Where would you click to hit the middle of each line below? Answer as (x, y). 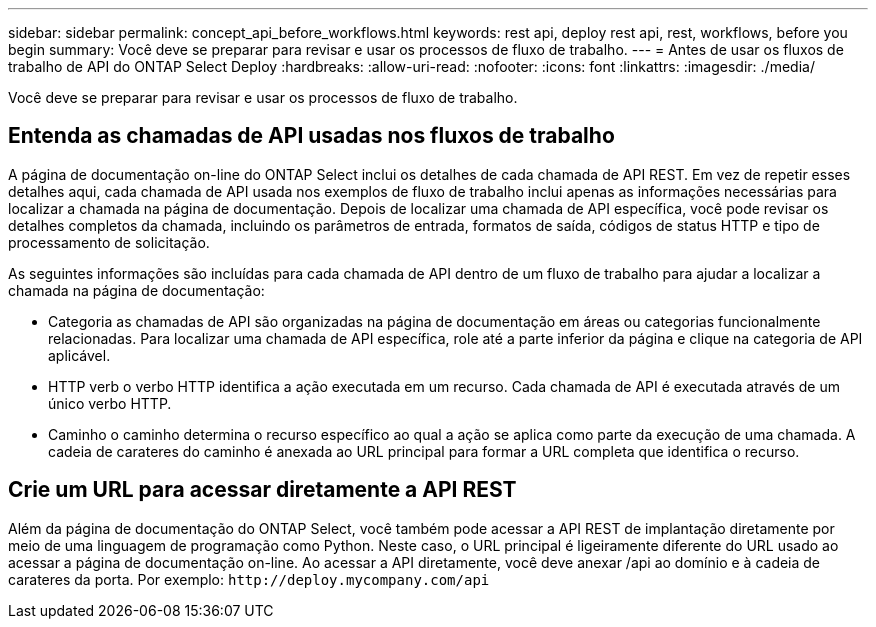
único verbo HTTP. (110, 403)
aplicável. (79, 355)
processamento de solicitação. (109, 242)
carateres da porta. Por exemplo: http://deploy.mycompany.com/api (249, 579)
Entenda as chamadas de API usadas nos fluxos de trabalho (311, 136)
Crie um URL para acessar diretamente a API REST (262, 490)
